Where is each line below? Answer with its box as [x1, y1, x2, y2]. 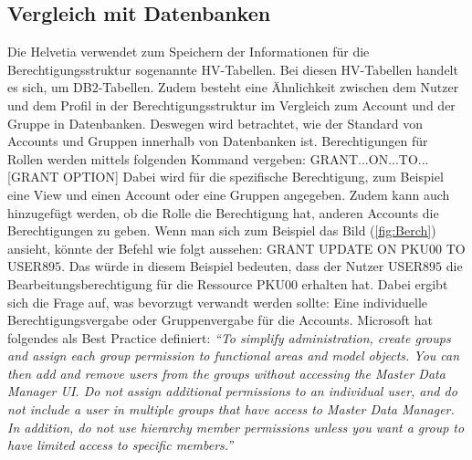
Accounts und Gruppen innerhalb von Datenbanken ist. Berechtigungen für [7, 131, 428, 151]
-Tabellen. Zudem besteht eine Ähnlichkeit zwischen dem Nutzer [98, 78, 459, 97]
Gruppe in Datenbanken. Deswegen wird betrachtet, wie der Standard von [7, 113, 424, 132]
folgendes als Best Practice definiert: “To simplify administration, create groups [7, 328, 451, 347]
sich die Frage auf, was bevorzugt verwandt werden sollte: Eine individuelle [7, 292, 428, 311]
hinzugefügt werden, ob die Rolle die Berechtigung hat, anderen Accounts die [7, 203, 439, 222]
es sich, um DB [7, 78, 92, 97]
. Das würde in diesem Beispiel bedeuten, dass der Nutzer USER [61, 256, 424, 276]
